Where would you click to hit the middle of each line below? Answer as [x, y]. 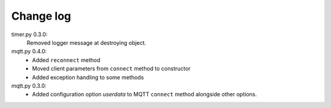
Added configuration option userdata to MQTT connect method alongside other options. [145, 94]
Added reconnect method [66, 60]
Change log [41, 16]
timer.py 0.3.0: [29, 34]
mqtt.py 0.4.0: [29, 52]
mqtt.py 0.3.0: [29, 85]
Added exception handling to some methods [88, 77]
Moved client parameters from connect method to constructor [112, 69]
